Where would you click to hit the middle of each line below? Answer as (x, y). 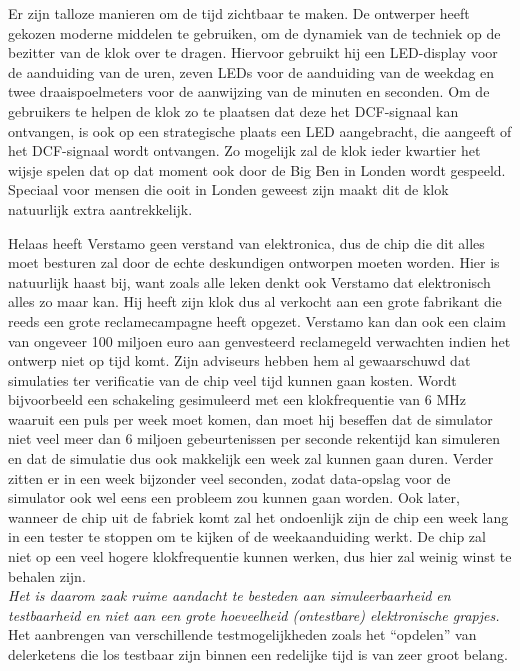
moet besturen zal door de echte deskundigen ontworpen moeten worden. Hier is (254, 262)
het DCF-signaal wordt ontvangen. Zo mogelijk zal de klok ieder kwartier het (244, 150)
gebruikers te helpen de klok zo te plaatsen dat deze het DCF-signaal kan (233, 110)
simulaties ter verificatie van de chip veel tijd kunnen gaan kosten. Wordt (232, 379)
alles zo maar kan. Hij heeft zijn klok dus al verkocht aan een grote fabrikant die (255, 301)
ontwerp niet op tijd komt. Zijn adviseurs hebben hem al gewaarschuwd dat (239, 360)
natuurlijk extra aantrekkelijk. (100, 208)
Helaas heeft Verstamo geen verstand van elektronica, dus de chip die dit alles (246, 242)
